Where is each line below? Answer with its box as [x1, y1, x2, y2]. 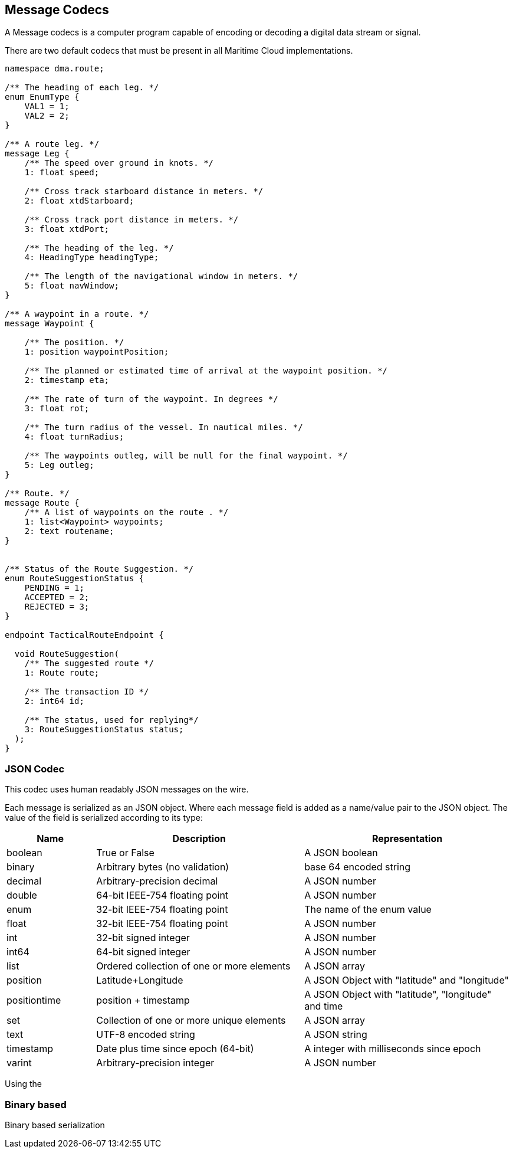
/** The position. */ [24, 338, 124, 348]
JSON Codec [5, 762, 65, 775]
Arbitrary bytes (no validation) [96, 861, 229, 873]
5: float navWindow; [24, 281, 119, 291]
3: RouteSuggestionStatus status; [24, 725, 184, 735]
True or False [96, 847, 154, 859]
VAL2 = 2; [24, 111, 70, 121]
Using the [5, 1079, 42, 1089]
